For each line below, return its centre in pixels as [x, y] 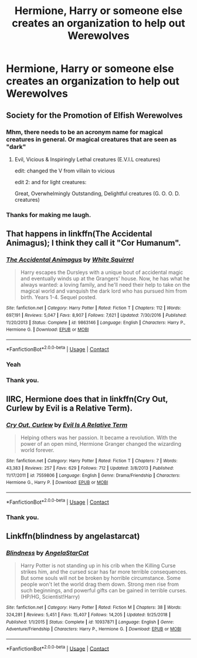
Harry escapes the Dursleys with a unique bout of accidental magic [102, 272]
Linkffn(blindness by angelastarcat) [73, 536]
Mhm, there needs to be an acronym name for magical [84, 132]
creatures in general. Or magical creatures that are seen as [91, 139]
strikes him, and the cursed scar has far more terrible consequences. [104, 572]
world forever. [37, 450]
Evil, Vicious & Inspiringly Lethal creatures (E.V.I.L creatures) [87, 159]
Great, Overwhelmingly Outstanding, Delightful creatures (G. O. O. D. [97, 193]
